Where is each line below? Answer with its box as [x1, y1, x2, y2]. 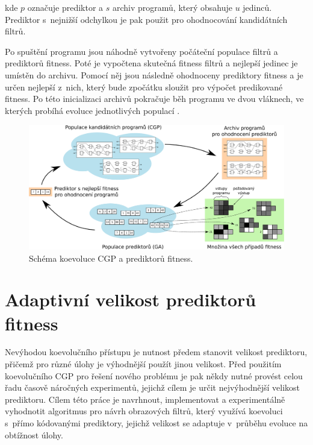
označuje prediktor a [27, 1, 104, 13]
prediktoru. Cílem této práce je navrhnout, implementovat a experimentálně [5, 393, 285, 405]
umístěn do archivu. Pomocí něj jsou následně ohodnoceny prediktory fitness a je [5, 68, 303, 81]
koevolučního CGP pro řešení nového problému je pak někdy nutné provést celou [5, 369, 303, 382]
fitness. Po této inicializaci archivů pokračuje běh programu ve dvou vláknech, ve [5, 92, 304, 105]
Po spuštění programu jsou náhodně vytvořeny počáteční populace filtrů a [5, 45, 278, 57]
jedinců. [243, 1, 272, 13]
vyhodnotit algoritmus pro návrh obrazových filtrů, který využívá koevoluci [5, 405, 283, 417]
